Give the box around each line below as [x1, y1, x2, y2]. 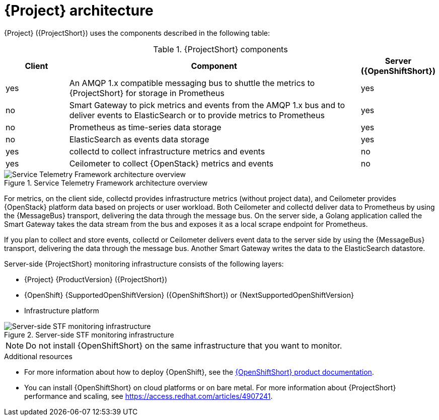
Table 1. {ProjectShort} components [153, 44, 288, 54]
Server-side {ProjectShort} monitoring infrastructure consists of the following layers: [4, 259, 284, 268]
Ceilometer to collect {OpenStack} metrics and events [69, 158, 274, 169]
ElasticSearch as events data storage [69, 134, 209, 144]
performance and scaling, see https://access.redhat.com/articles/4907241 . [24, 391, 273, 400]
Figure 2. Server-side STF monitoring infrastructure [4, 330, 174, 339]
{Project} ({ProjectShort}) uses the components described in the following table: [4, 28, 270, 37]
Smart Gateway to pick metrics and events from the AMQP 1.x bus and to [69, 100, 345, 110]
